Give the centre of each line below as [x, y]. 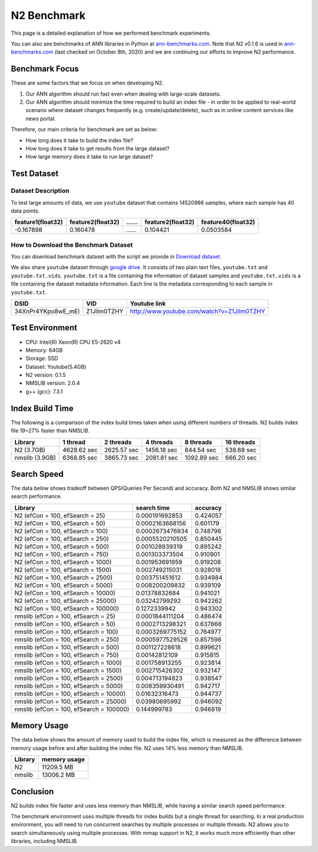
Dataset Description [40, 191]
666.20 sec [241, 457]
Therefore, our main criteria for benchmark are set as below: [84, 129]
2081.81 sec [162, 457]
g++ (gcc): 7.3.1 [44, 391]
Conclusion [32, 792]
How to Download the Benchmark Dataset [72, 245]
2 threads [118, 442]
